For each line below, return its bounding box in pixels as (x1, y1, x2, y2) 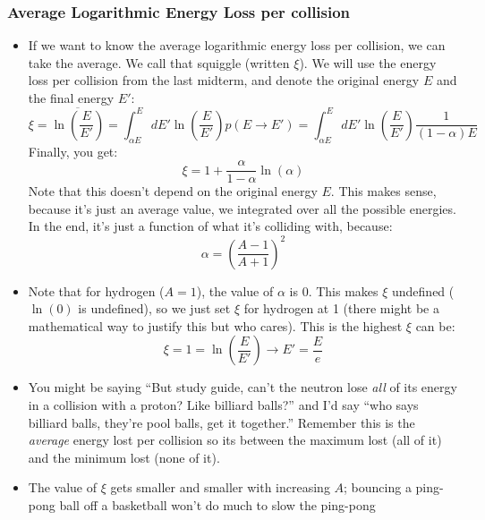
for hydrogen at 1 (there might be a (243, 299, 439, 318)
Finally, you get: (28, 141, 118, 160)
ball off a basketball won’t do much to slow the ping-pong (59, 495, 376, 514)
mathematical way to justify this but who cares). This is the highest (28, 316, 403, 335)
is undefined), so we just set (78, 299, 231, 318)
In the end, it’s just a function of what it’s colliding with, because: (28, 217, 393, 235)
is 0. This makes (289, 281, 379, 300)
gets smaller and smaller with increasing (110, 478, 330, 497)
